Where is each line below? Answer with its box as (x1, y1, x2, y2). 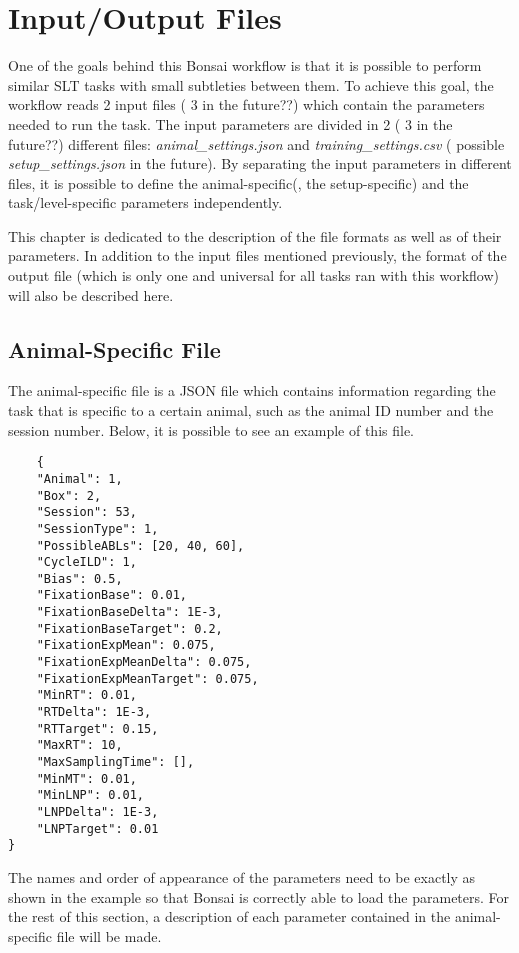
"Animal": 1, (36, 471, 123, 486)
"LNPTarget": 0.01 (36, 821, 159, 836)
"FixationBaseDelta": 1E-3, (36, 605, 223, 620)
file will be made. (56, 925, 162, 946)
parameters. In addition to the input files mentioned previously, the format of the (8, 245, 507, 266)
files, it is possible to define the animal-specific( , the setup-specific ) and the (8, 172, 469, 193)
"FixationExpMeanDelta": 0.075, (36, 655, 252, 670)
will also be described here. (8, 284, 174, 305)
